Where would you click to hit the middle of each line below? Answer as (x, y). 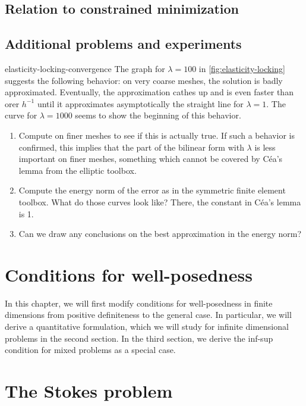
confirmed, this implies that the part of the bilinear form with (131, 147)
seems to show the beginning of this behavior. (158, 115)
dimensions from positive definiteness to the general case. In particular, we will (148, 315)
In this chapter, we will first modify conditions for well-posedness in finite (139, 303)
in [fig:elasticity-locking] (242, 68)
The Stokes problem (89, 390)
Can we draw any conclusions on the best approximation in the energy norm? (160, 234)
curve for (21, 115)
